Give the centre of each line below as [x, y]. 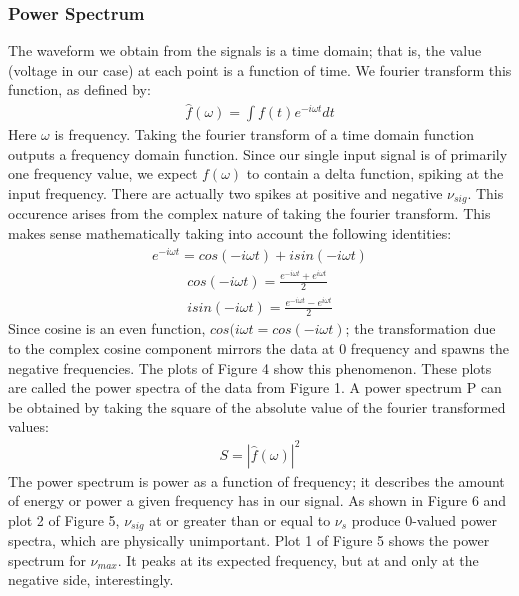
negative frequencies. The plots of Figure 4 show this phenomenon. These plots [250, 367]
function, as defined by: [79, 89]
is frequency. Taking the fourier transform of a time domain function [264, 134]
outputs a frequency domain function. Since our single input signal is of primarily [258, 153]
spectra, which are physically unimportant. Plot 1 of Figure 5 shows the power [249, 540]
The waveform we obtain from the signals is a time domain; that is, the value [245, 50]
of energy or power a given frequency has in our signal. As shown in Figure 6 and [257, 500]
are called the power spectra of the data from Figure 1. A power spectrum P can [255, 387]
